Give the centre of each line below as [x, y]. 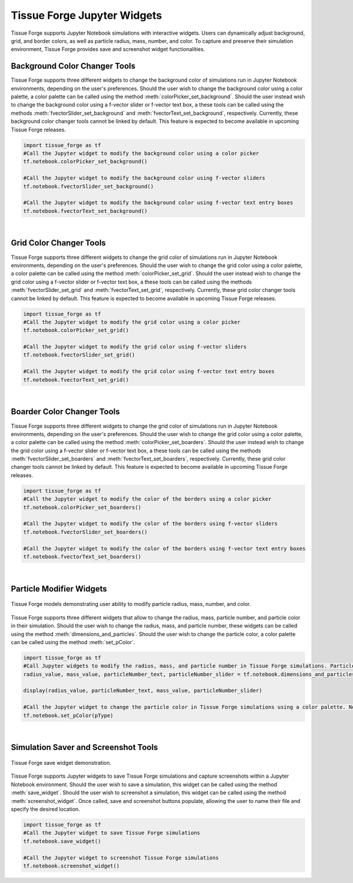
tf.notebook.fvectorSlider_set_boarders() [85, 532]
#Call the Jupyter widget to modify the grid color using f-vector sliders [135, 347]
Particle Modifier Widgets [59, 589]
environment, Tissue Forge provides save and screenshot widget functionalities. [108, 49]
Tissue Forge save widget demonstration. [61, 763]
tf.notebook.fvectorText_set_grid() [76, 380]
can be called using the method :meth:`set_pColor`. [73, 642]
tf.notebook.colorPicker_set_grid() [76, 330]
